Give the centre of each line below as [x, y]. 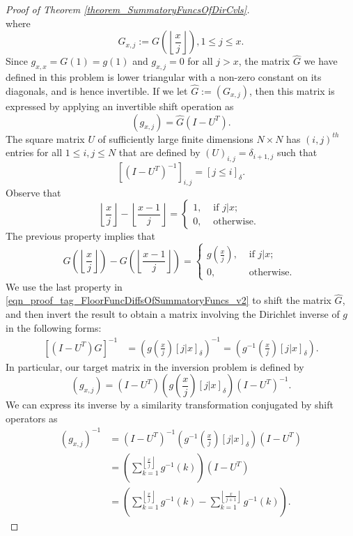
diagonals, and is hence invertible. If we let [97, 91]
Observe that [33, 192]
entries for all [34, 152]
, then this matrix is [292, 91]
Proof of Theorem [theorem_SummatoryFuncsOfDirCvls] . [128, 9]
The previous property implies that [80, 236]
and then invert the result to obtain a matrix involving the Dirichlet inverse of [173, 313]
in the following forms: [54, 327]
